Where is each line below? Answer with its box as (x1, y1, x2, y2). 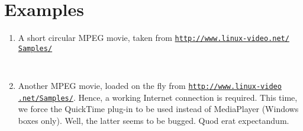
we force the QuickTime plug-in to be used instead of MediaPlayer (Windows (18, 103, 299, 115)
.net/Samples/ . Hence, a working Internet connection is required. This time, (18, 91, 298, 103)
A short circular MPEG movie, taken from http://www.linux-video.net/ (18, 31, 289, 44)
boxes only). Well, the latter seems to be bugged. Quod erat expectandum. (18, 114, 289, 126)
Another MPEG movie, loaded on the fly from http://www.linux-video (18, 79, 282, 92)
